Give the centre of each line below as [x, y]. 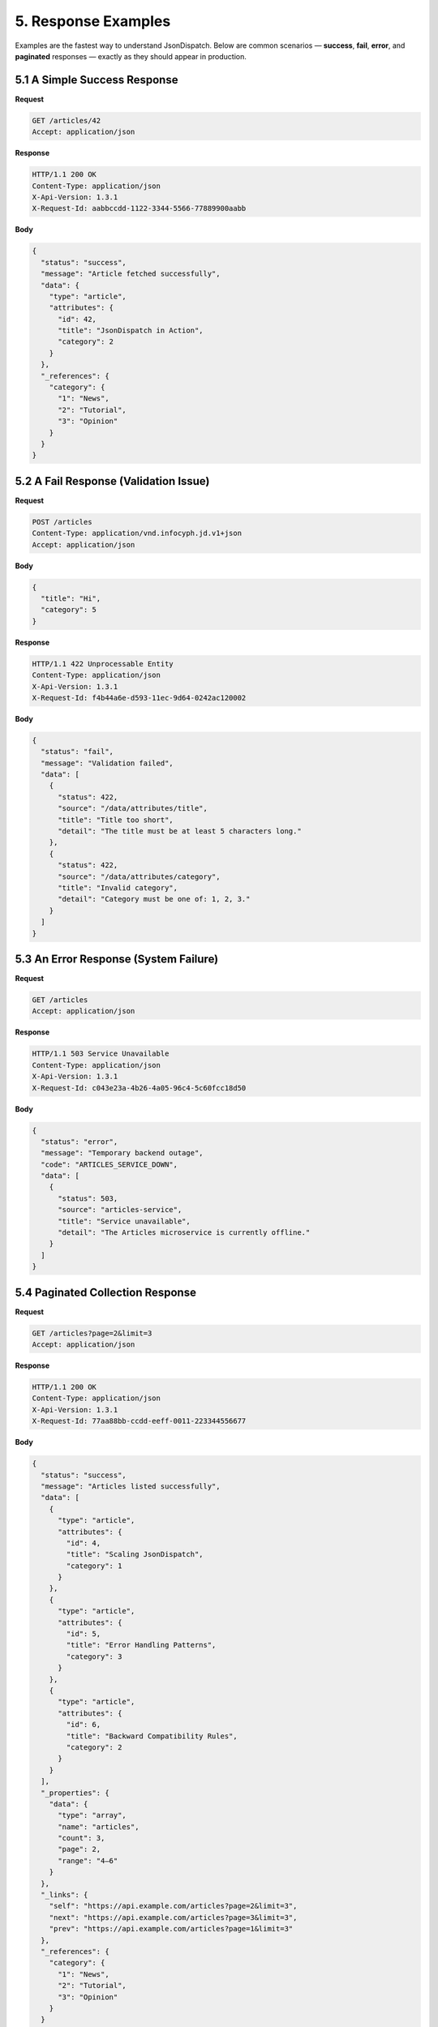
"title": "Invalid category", [118, 887]
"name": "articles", [99, 1827]
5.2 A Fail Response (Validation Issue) [112, 481]
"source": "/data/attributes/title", [133, 808]
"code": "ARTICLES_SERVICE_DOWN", [109, 1164]
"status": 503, [88, 1198]
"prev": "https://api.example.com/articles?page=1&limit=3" [171, 1929]
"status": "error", [79, 1142]
